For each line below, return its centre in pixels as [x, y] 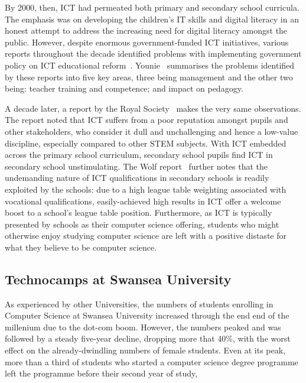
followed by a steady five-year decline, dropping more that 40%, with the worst [148, 338]
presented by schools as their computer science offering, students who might [142, 224]
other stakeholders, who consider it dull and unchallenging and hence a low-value [152, 131]
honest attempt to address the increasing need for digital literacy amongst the [146, 30]
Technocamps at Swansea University [118, 279]
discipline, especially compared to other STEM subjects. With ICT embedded [146, 143]
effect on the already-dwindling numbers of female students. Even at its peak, [145, 350]
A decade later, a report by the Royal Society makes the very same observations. [153, 108]
